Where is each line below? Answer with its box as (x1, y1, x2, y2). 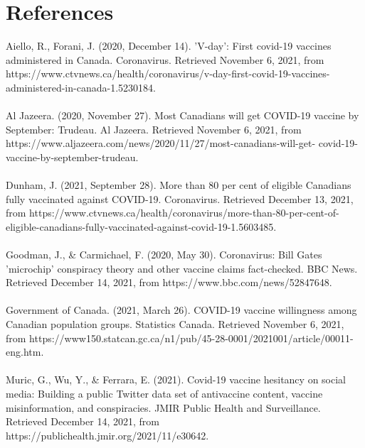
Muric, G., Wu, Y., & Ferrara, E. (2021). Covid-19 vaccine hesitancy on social (6, 372, 346, 387)
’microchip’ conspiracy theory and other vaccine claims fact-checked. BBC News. (6, 261, 358, 275)
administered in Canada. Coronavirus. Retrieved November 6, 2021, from (6, 52, 324, 67)
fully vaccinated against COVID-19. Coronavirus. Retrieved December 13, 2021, (6, 191, 354, 206)
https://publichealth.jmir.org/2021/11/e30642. (6, 427, 209, 442)
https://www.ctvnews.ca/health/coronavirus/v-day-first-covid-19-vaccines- (6, 66, 330, 81)
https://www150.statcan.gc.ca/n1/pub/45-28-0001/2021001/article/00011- (29, 330, 354, 345)
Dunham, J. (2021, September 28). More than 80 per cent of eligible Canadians (6, 177, 351, 192)
